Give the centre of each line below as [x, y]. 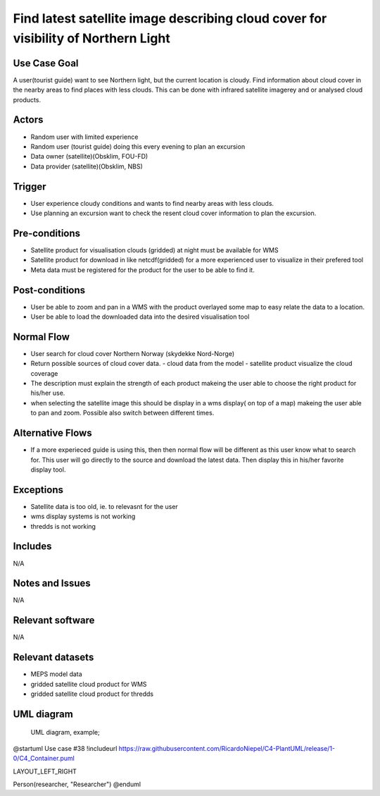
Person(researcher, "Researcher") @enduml [77, 784]
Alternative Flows [52, 433]
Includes [32, 546]
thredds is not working [63, 526]
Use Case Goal [46, 63]
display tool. [48, 470]
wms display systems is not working [83, 516]
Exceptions [38, 490]
